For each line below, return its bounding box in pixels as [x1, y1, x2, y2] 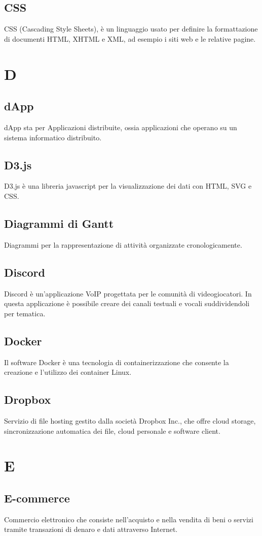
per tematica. [4, 308, 46, 318]
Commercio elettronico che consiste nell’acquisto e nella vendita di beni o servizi [4, 514, 253, 524]
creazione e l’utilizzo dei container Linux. [4, 367, 132, 377]
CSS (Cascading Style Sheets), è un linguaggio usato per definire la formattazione [4, 23, 258, 34]
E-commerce [4, 490, 70, 505]
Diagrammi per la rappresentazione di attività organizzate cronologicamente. [4, 239, 242, 250]
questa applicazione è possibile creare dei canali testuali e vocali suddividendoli [4, 298, 250, 309]
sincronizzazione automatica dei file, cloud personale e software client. [4, 425, 220, 436]
